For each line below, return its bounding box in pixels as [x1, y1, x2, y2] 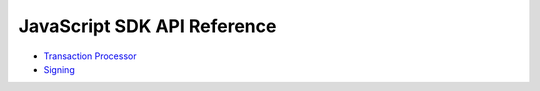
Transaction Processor [43, 50, 137, 62]
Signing [43, 63, 75, 75]
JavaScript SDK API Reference [18, 15, 277, 37]
